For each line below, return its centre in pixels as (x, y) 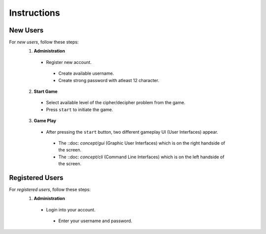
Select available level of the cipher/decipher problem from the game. (116, 103)
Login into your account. (71, 209)
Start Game (46, 91)
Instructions (34, 13)
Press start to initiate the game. (80, 109)
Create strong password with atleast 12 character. (109, 80)
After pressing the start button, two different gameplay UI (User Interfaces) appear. (132, 132)
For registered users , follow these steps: (50, 190)
